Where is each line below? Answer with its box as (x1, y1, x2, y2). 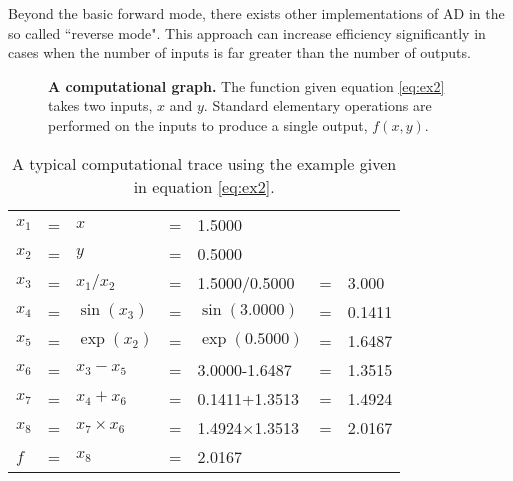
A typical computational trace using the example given (12, 151, 397, 175)
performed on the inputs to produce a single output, (48, 114, 368, 135)
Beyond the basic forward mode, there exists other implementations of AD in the (8, 3, 505, 23)
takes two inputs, (48, 95, 153, 116)
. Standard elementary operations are (203, 95, 432, 116)
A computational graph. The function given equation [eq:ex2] (48, 75, 445, 96)
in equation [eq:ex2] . (133, 174, 275, 198)
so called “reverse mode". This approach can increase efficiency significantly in (8, 22, 486, 43)
